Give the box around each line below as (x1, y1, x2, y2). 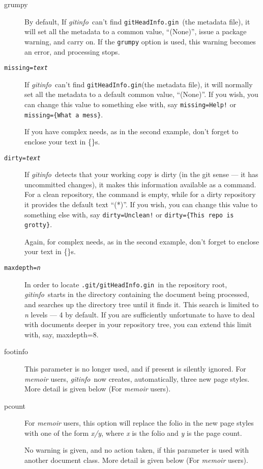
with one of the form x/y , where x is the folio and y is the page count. (24, 427, 242, 438)
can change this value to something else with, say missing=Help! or (24, 99, 237, 109)
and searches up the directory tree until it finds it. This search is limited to (24, 299, 259, 309)
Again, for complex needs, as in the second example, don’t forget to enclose (24, 236, 259, 246)
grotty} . (24, 219, 52, 230)
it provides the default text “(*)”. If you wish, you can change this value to (24, 199, 257, 209)
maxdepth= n (4, 264, 41, 272)
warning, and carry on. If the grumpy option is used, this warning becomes (24, 36, 256, 46)
